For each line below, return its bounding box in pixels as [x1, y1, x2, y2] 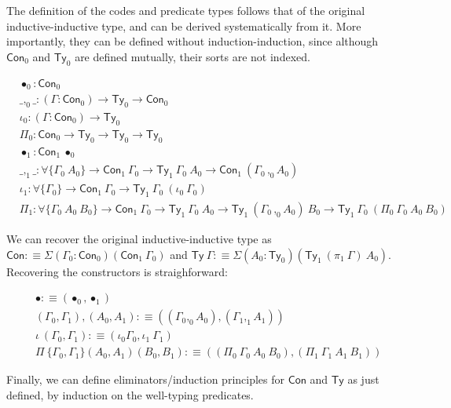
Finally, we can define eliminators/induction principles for [6, 371, 285, 388]
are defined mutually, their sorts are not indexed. [75, 48, 310, 64]
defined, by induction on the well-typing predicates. [6, 386, 254, 403]
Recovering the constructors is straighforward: [6, 263, 228, 279]
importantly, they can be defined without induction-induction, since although [6, 33, 379, 49]
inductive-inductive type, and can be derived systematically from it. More [6, 17, 361, 34]
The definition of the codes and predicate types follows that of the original [6, 2, 365, 18]
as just [347, 371, 379, 388]
